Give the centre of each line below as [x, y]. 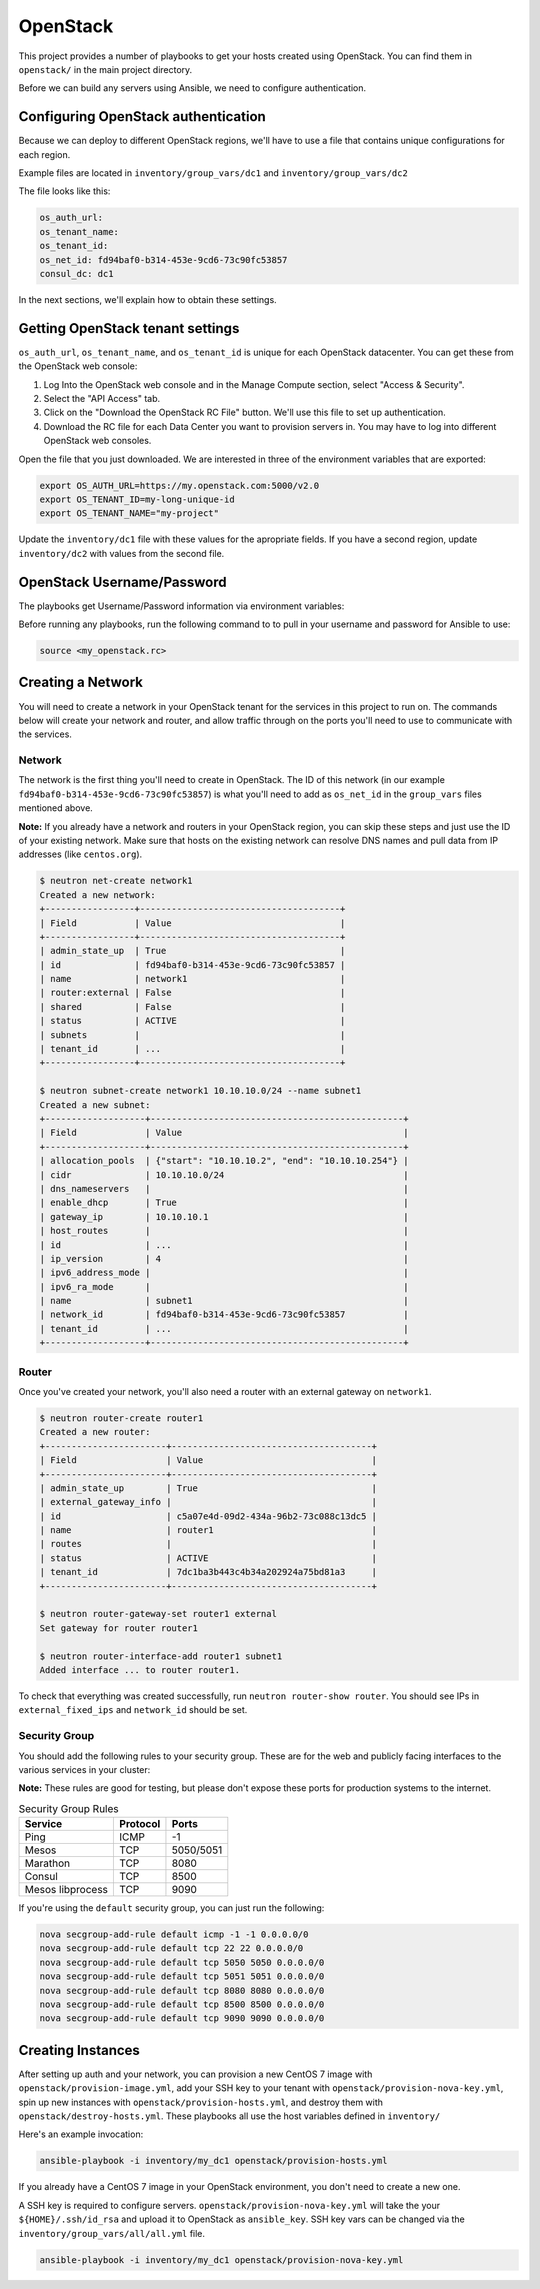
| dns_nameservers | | [224, 1188]
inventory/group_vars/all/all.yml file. [111, 2233]
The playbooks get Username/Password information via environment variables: [181, 606]
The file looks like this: [64, 191]
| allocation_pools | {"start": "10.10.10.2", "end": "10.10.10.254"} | [224, 1161]
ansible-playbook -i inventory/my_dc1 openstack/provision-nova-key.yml [221, 2259]
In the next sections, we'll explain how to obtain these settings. [147, 299]
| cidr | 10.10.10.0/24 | [224, 1174]
